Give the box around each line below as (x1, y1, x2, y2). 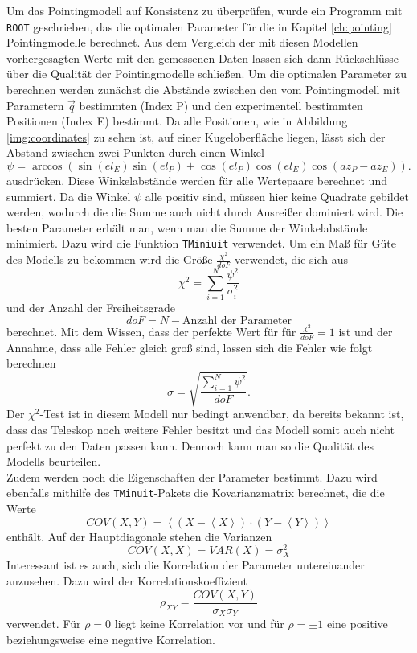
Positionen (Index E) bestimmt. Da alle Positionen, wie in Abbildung (6, 113, 348, 129)
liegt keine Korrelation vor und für (114, 615, 284, 632)
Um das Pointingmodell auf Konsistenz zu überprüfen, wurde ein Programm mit (6, 2, 403, 18)
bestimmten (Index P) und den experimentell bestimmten (79, 97, 363, 113)
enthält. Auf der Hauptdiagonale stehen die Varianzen (6, 528, 272, 544)
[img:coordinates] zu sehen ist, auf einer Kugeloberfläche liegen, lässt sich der (6, 128, 386, 145)
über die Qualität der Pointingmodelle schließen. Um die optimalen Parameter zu (6, 65, 407, 82)
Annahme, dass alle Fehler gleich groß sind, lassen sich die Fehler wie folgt (6, 339, 373, 355)
